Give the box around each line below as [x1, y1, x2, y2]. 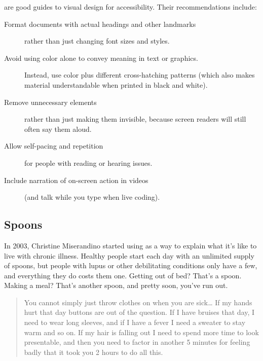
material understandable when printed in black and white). [24, 79, 208, 90]
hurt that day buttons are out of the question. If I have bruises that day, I [24, 307, 255, 317]
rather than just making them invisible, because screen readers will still [24, 114, 246, 124]
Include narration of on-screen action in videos [4, 174, 148, 185]
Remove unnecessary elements [4, 96, 97, 107]
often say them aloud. [24, 123, 92, 134]
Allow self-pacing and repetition [4, 140, 103, 151]
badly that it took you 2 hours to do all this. [24, 346, 163, 357]
